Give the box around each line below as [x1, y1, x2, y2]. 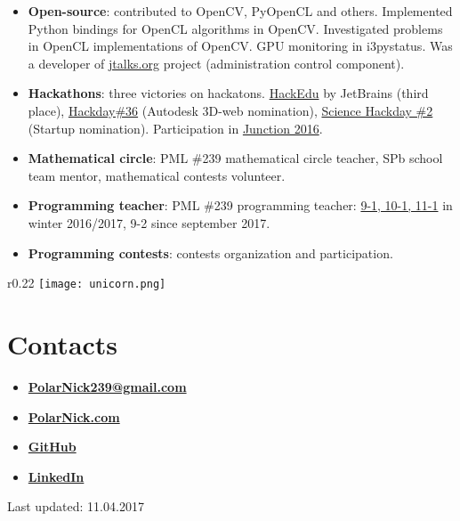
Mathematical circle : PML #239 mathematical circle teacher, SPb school [28, 149, 443, 167]
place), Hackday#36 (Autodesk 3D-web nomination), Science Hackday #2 [28, 101, 433, 119]
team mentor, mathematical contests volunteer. [28, 166, 286, 184]
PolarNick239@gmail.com [28, 377, 187, 395]
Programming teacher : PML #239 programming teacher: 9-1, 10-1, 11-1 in [28, 196, 453, 215]
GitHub [28, 437, 77, 456]
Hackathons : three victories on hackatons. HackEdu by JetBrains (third [28, 84, 429, 102]
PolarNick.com [28, 407, 120, 426]
